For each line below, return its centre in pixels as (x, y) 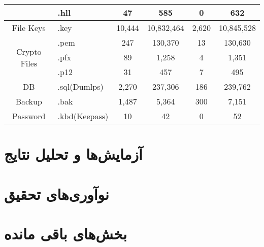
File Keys (29, 28)
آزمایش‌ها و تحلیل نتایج (73, 154)
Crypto (29, 51)
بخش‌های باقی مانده (65, 233)
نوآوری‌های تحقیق (57, 193)
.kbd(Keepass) (83, 116)
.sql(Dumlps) (80, 86)
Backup (29, 101)
